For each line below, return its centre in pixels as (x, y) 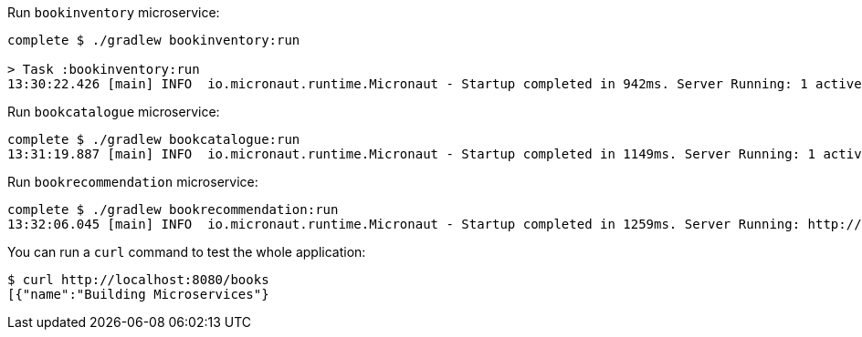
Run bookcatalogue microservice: (114, 112)
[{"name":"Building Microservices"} (138, 294)
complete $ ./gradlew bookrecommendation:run (173, 209)
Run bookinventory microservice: (114, 12)
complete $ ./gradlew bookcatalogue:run (154, 139)
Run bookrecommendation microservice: (133, 182)
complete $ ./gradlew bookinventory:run (154, 40)
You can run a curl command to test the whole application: (187, 252)
